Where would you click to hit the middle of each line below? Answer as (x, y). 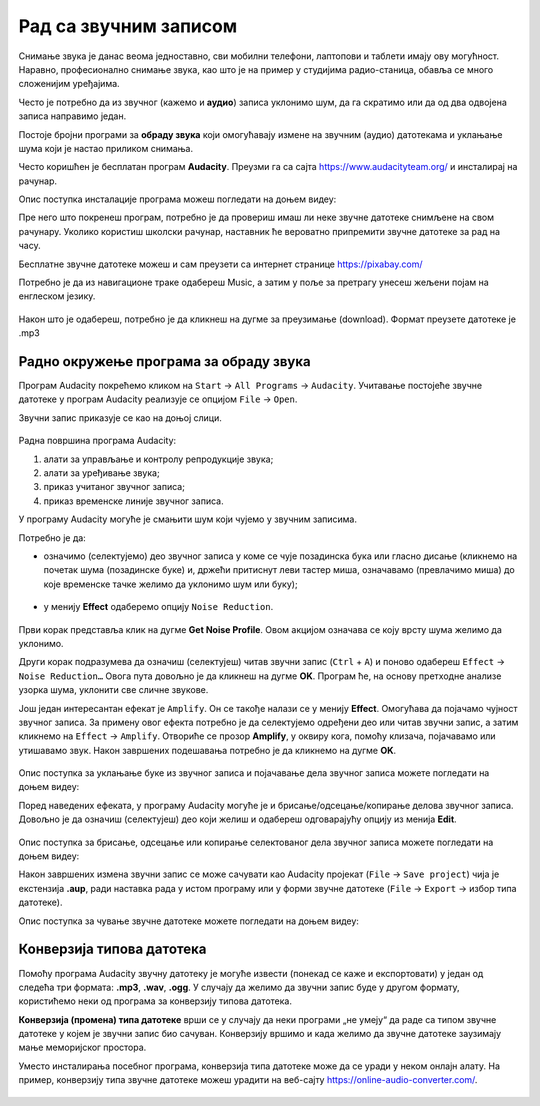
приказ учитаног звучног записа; (114, 487)
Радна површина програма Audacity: (97, 441)
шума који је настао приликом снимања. (106, 148)
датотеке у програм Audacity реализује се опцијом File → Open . (158, 399)
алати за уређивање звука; (101, 473)
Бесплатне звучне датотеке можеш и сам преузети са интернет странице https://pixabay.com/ (221, 264)
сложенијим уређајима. (69, 84)
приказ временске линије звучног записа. (133, 501)
